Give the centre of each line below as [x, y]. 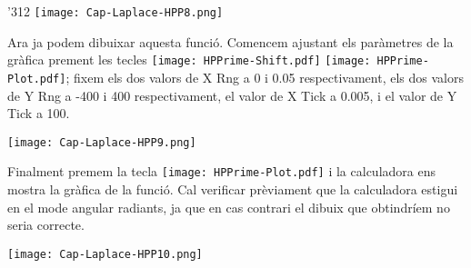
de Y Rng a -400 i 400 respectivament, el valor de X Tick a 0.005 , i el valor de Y [232, 95]
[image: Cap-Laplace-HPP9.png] [102, 142]
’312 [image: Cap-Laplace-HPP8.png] [115, 11]
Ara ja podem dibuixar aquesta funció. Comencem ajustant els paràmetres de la [230, 41]
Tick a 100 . [39, 113]
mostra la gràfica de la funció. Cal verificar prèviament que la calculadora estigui [233, 189]
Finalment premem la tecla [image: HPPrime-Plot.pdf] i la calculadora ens [221, 171]
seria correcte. [46, 225]
